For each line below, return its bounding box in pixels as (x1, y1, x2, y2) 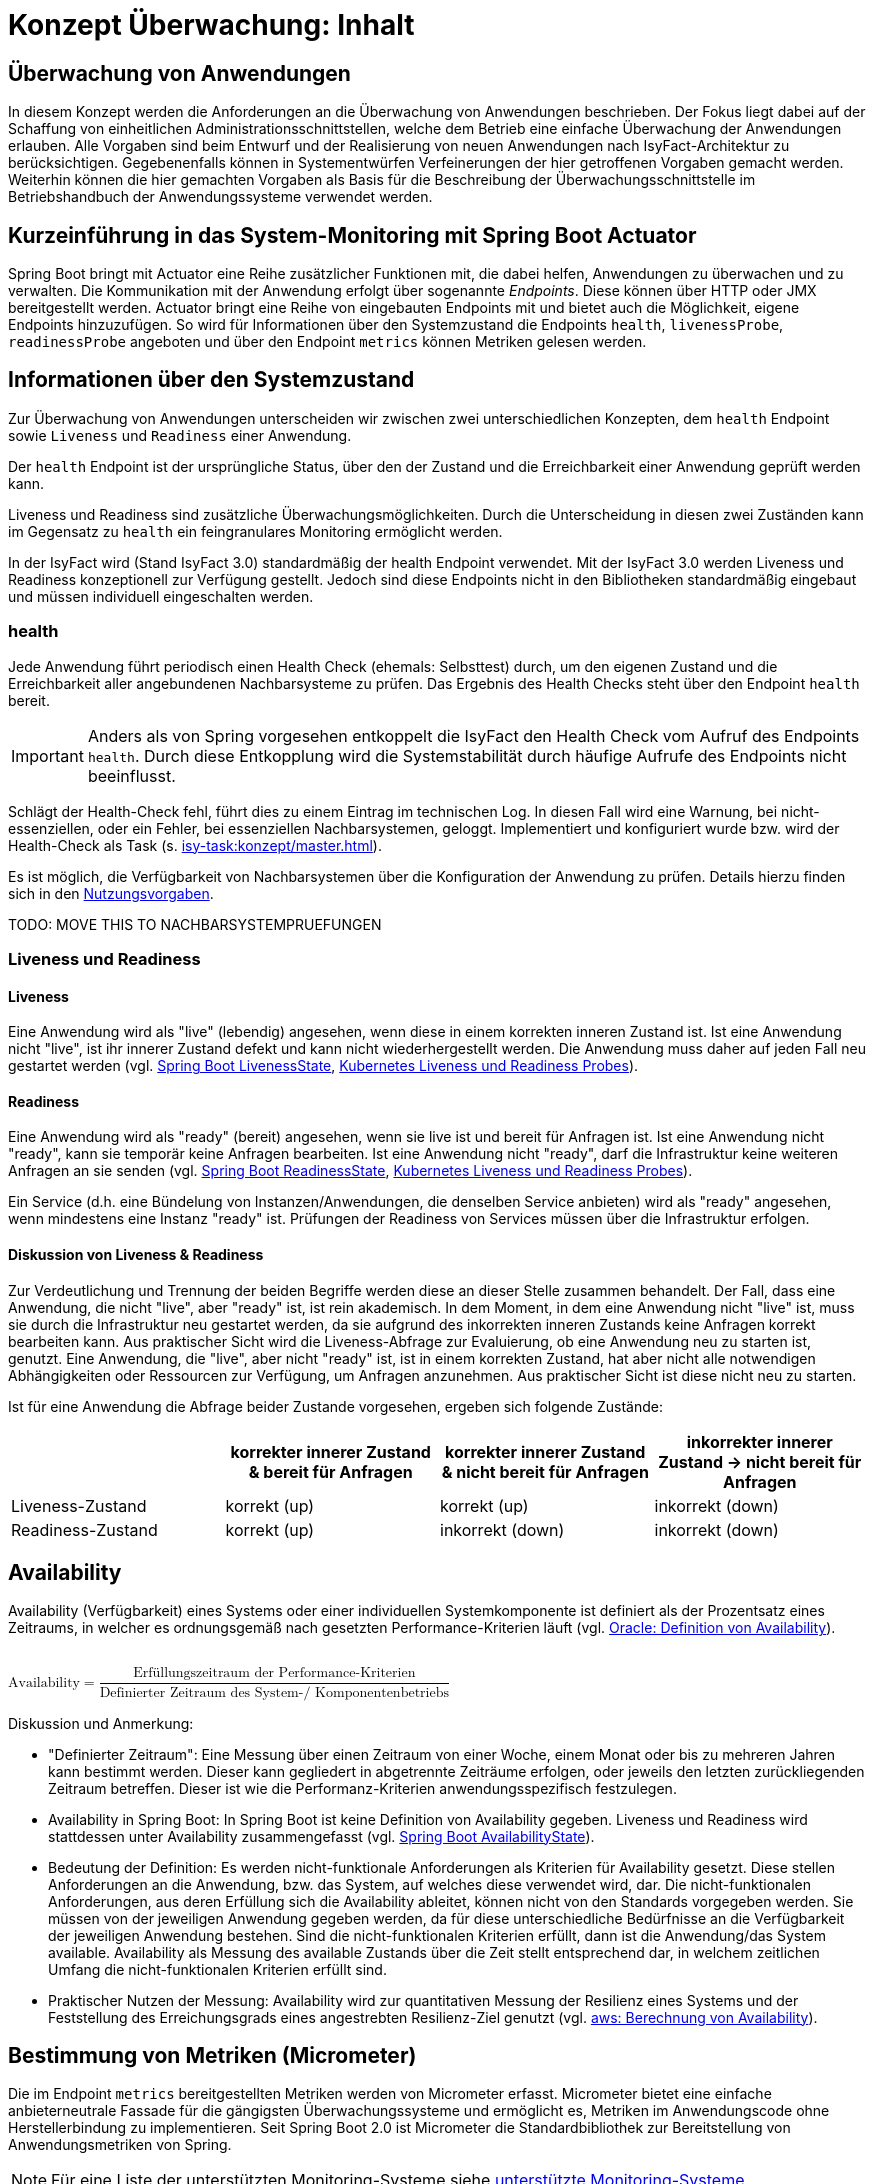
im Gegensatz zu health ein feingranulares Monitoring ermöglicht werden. (8, 522, 503, 540)
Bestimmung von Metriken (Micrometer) (8, 2042, 417, 2068)
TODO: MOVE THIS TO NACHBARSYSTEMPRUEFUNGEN (8, 915, 382, 933)
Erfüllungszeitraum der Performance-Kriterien (133, 1666, 416, 1681)
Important (11, 745, 84, 766)
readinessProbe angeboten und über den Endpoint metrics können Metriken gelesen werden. (8, 333, 647, 351)
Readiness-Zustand (11, 1519, 158, 1540)
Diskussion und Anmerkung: (8, 1714, 194, 1732)
